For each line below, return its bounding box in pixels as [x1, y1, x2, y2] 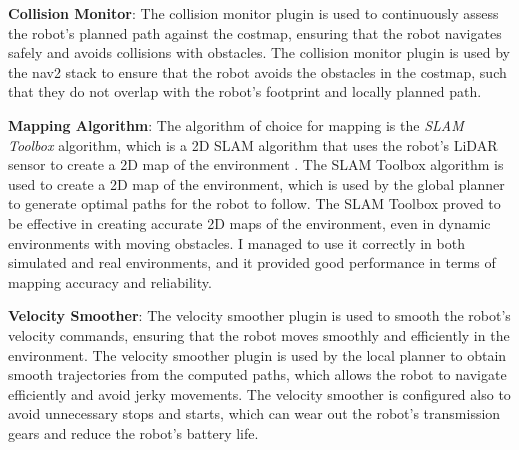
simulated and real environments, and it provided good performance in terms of [8, 252, 496, 273]
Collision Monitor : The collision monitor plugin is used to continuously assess [8, 3, 499, 23]
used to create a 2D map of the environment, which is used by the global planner [8, 173, 505, 194]
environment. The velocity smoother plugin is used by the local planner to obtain [8, 344, 507, 365]
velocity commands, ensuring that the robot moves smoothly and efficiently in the [8, 324, 510, 345]
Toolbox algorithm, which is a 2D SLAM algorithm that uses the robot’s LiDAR [8, 134, 498, 155]
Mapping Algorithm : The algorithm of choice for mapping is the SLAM [8, 114, 464, 135]
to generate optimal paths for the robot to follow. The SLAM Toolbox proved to [8, 193, 501, 214]
